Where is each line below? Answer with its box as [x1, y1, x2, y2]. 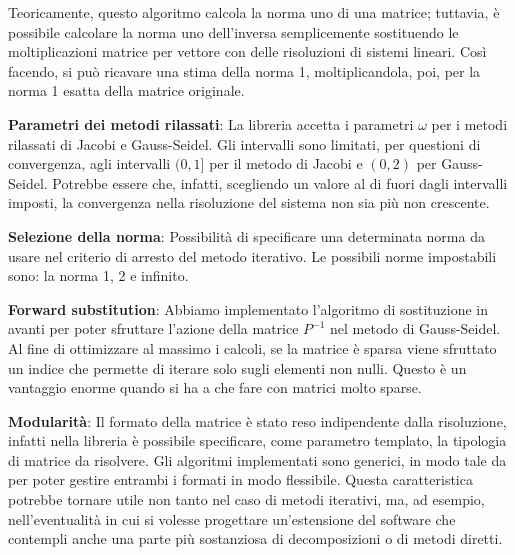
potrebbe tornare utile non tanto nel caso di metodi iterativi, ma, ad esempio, [8, 489, 485, 510]
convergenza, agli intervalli [8, 153, 171, 174]
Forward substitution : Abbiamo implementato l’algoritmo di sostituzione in [8, 298, 489, 319]
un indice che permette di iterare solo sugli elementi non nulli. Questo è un [8, 357, 467, 378]
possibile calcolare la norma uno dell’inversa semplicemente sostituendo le [8, 21, 459, 42]
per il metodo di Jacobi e [209, 153, 363, 174]
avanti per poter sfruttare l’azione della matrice [8, 318, 299, 339]
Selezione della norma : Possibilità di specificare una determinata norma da [8, 225, 485, 246]
